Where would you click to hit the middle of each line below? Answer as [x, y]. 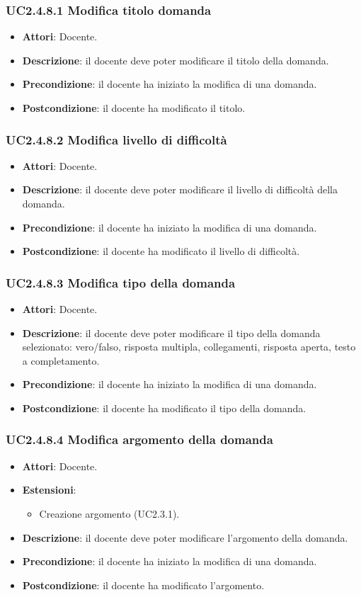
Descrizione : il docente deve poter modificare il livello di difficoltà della [180, 189]
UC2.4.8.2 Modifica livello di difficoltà [116, 139]
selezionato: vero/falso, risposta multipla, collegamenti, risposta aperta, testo [189, 347]
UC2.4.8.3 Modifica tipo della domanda [121, 282]
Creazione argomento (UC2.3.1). [109, 513]
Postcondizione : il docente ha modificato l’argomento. [143, 585]
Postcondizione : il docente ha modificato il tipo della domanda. [164, 408]
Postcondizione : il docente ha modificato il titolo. [134, 108]
